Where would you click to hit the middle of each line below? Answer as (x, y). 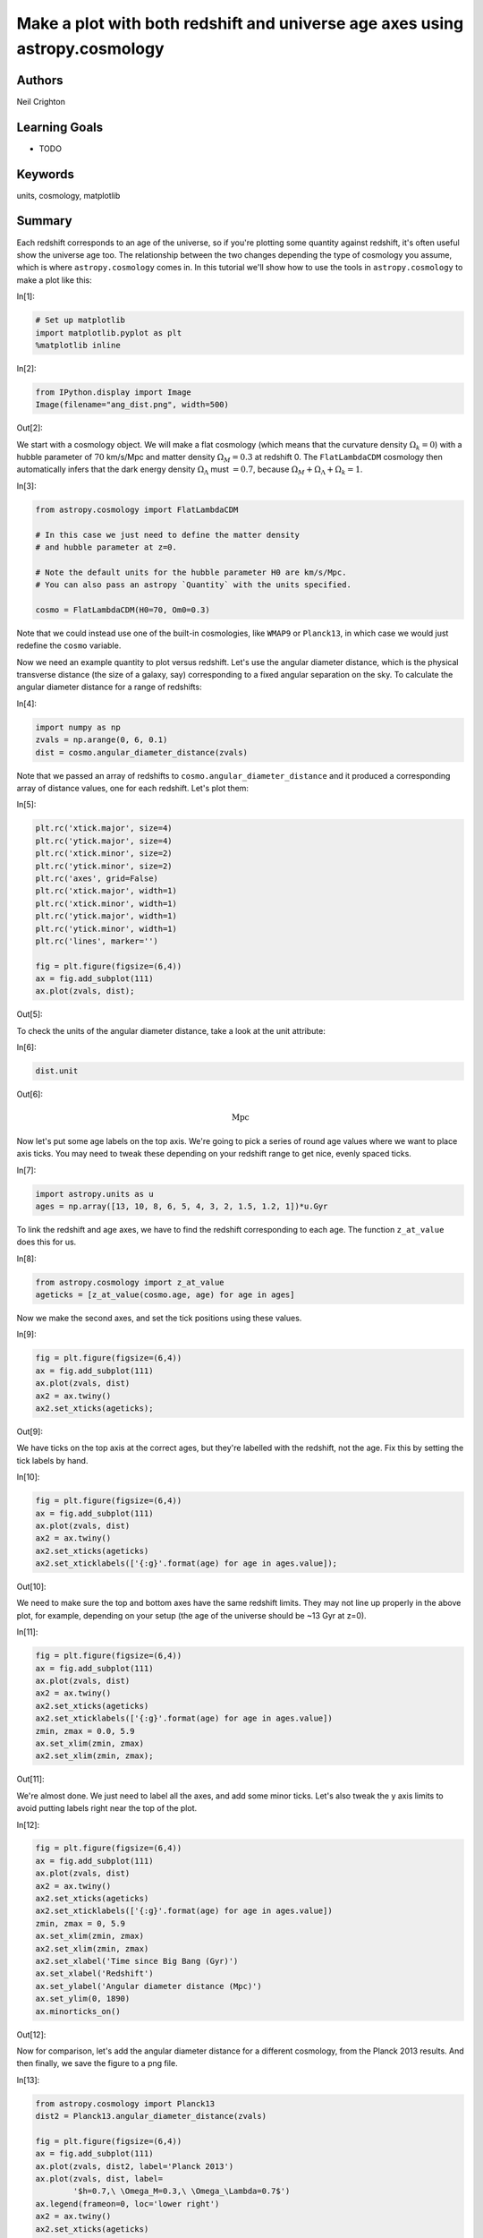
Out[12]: (31, 2034)
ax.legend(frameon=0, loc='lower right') (127, 2204)
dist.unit (57, 1071)
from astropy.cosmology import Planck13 (125, 2103)
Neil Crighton (41, 101)
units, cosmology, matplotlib (68, 195)
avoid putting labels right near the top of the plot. (107, 1808)
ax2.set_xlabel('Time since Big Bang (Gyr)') (137, 1961)
